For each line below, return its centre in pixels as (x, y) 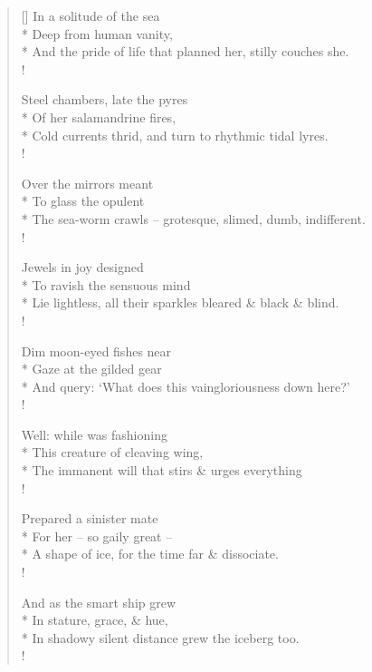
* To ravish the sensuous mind (106, 284)
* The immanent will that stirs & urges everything (162, 470)
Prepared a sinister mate (90, 518)
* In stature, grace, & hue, (95, 620)
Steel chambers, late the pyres (105, 99)
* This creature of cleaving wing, (112, 452)
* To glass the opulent (83, 201)
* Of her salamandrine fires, (99, 117)
